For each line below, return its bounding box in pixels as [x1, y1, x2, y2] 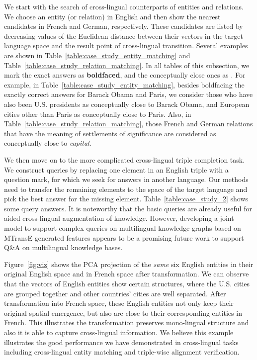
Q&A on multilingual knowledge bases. [4, 242, 123, 253]
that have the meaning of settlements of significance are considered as [4, 128, 216, 138]
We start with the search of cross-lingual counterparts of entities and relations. [4, 1, 244, 11]
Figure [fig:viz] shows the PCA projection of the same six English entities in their [4, 259, 254, 269]
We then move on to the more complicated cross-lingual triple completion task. [4, 154, 245, 165]
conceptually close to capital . [4, 138, 91, 148]
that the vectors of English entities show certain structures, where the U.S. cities [4, 278, 250, 289]
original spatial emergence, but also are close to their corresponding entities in [4, 307, 242, 318]
